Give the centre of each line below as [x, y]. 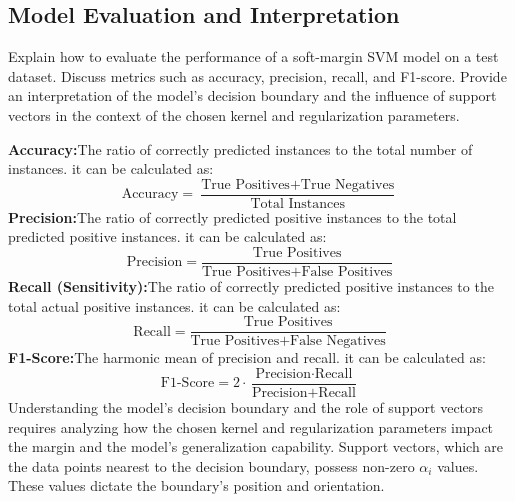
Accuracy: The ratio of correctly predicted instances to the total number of [240, 148]
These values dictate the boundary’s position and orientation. [196, 485]
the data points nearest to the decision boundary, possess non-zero [211, 465]
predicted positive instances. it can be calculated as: [167, 236]
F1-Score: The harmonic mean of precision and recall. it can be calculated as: [247, 357]
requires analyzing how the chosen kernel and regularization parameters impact [251, 426]
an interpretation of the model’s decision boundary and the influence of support [252, 95]
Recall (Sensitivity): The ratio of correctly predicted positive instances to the [251, 286]
